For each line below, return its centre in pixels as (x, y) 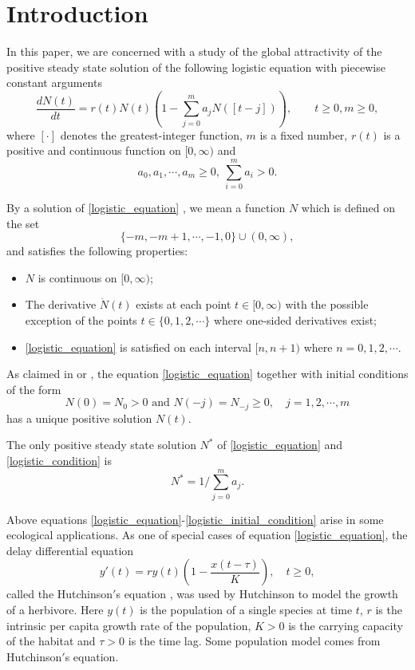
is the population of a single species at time (246, 610)
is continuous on (77, 277)
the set (23, 223)
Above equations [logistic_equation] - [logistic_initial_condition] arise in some (195, 519)
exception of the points (81, 319)
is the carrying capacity (346, 625)
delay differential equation (70, 550)
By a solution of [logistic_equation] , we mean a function (146, 207)
